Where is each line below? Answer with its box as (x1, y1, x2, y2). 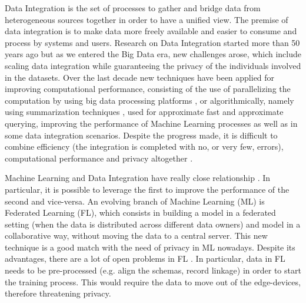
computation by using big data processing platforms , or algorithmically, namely (5, 94, 294, 106)
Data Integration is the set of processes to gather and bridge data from (5, 2, 261, 14)
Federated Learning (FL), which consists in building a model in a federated (5, 206, 276, 219)
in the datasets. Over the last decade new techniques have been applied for (5, 71, 275, 83)
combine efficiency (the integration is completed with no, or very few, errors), (5, 140, 284, 153)
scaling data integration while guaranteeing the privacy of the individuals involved (5, 59, 301, 71)
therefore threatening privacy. (5, 287, 111, 299)
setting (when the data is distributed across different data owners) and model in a (5, 218, 301, 230)
